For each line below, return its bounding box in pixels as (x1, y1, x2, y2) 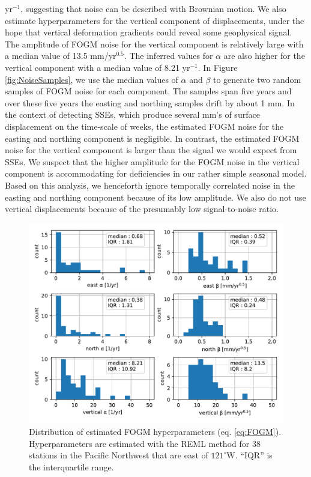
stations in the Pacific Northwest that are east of (29, 449, 208, 461)
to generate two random (213, 73, 301, 85)
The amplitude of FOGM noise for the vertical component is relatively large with (5, 37, 304, 50)
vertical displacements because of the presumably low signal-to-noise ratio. (5, 202, 279, 215)
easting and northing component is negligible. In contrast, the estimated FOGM (5, 132, 300, 144)
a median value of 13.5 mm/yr (5, 49, 116, 62)
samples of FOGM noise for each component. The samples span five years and (5, 85, 292, 97)
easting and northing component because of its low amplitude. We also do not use (5, 190, 306, 203)
